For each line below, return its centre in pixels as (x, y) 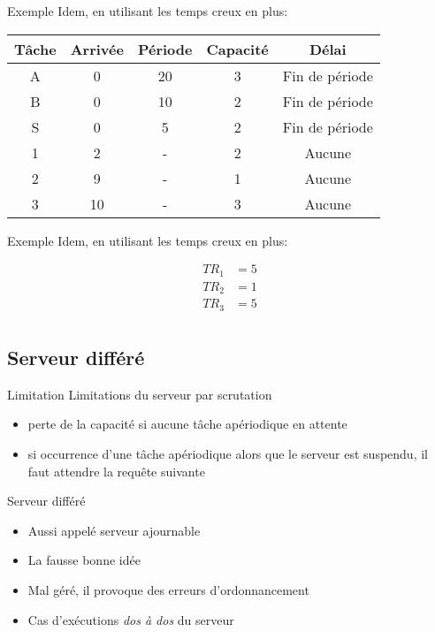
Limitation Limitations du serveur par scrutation (140, 394)
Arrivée (97, 49)
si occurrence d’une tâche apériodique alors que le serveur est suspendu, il (228, 454)
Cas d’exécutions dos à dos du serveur (131, 619)
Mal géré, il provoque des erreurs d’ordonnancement (168, 590)
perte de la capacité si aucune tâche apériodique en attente (187, 424)
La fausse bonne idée (84, 560)
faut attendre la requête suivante (116, 471)
